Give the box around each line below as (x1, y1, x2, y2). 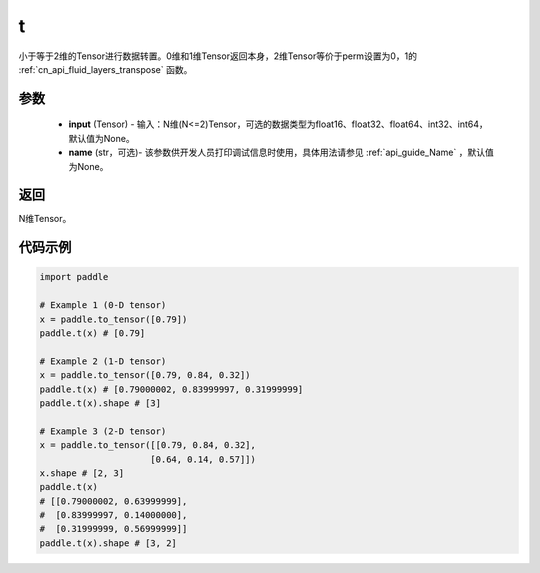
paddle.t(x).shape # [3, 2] (39, 537, 177, 549)
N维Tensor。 (18, 213, 72, 225)
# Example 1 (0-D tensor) (39, 300, 167, 311)
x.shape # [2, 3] (39, 467, 125, 479)
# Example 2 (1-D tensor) (39, 355, 167, 367)
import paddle (39, 271, 109, 283)
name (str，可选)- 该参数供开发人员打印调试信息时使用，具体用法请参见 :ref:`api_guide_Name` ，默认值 (68, 146, 494, 159)
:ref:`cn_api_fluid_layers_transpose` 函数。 (18, 63, 193, 75)
